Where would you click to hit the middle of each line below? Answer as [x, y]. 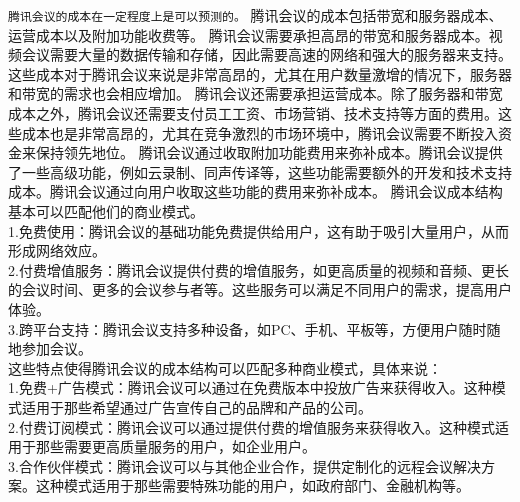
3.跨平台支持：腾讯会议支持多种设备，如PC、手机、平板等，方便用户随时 [247, 328]
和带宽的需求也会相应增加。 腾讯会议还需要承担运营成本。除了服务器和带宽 [255, 93]
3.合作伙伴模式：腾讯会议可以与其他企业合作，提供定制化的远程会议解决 [244, 465]
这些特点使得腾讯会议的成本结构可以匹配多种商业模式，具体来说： [225, 367]
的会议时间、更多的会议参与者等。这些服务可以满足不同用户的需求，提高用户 [260, 289]
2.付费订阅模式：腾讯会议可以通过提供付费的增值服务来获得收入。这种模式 [251, 426]
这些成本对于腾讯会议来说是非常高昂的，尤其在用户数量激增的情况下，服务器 [260, 73]
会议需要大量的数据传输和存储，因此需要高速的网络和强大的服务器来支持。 [266, 54]
